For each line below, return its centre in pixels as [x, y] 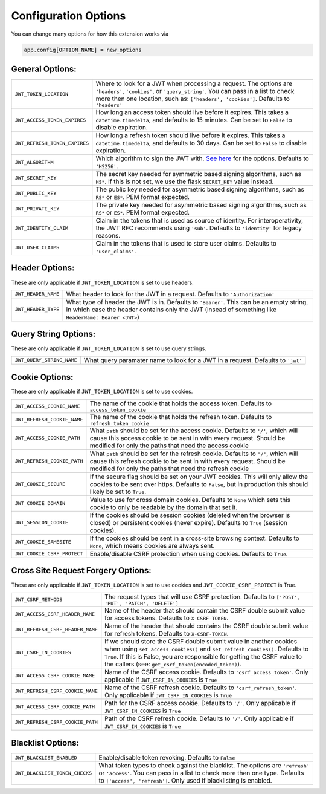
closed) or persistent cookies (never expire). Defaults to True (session [189, 522]
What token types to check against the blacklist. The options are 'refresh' [204, 766]
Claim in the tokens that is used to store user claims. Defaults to [186, 244]
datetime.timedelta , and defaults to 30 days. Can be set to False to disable [201, 143]
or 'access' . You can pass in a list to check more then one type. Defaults [201, 773]
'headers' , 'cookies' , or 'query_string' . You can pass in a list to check [195, 91]
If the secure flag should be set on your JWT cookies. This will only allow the [199, 477]
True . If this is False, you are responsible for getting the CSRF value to [203, 656]
